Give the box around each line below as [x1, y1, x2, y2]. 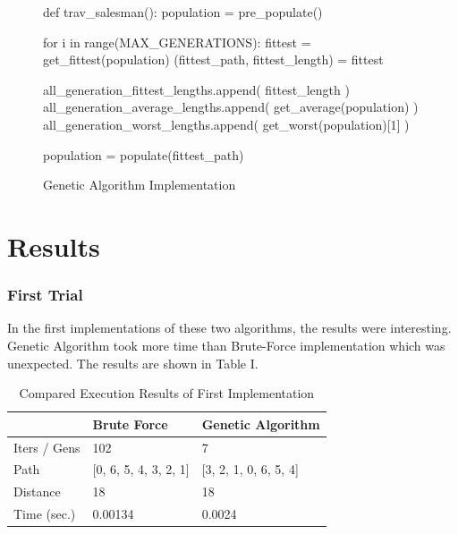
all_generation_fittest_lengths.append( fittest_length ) [43, 80, 350, 98]
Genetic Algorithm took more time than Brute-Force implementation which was [7, 335, 445, 354]
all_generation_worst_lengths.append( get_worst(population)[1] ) [43, 114, 410, 133]
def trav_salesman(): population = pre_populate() [43, 3, 323, 21]
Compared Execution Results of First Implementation [19, 384, 315, 403]
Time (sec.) [13, 504, 76, 523]
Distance [13, 482, 61, 501]
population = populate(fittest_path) [43, 145, 244, 164]
